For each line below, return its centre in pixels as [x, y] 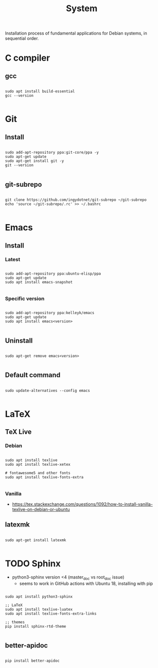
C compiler [27, 58]
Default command [33, 375]
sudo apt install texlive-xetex [38, 464]
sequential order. [22, 38]
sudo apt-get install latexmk [36, 540]
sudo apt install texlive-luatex [39, 609]
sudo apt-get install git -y [35, 161]
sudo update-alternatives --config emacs [48, 390]
